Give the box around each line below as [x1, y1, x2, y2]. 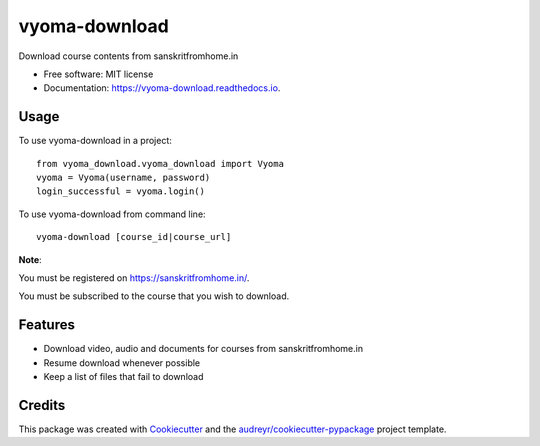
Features [18, 316, 75, 334]
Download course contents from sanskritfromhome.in [18, 50, 239, 62]
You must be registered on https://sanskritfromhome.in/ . [18, 271, 250, 284]
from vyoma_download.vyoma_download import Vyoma [36, 158, 285, 169]
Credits [18, 396, 66, 414]
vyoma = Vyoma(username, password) [36, 172, 211, 184]
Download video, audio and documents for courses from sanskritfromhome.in [43, 343, 364, 355]
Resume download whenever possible [43, 356, 201, 369]
